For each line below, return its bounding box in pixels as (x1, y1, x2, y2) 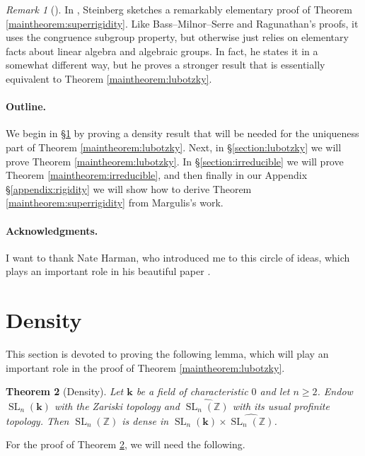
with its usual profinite (232, 399, 330, 414)
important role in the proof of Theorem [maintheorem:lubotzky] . (6, 360, 285, 375)
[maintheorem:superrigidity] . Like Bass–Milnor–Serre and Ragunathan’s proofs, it (6, 16, 359, 30)
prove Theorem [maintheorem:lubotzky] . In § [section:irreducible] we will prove (6, 153, 344, 168)
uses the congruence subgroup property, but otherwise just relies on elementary (6, 30, 349, 45)
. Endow (317, 384, 353, 399)
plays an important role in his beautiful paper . (6, 264, 211, 279)
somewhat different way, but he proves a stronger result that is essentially (6, 57, 325, 72)
